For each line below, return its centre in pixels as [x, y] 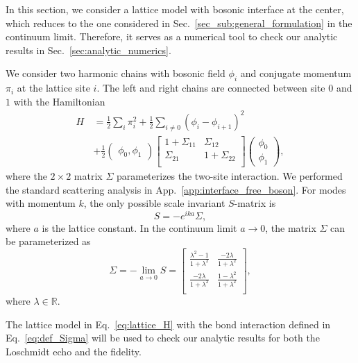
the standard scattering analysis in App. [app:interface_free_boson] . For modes [176, 189]
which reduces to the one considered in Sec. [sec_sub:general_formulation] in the [179, 23]
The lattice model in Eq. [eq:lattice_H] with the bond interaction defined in [168, 324]
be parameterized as [48, 241]
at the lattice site [53, 88]
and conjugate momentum [296, 73]
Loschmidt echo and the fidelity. [74, 351]
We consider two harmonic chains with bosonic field [116, 73]
